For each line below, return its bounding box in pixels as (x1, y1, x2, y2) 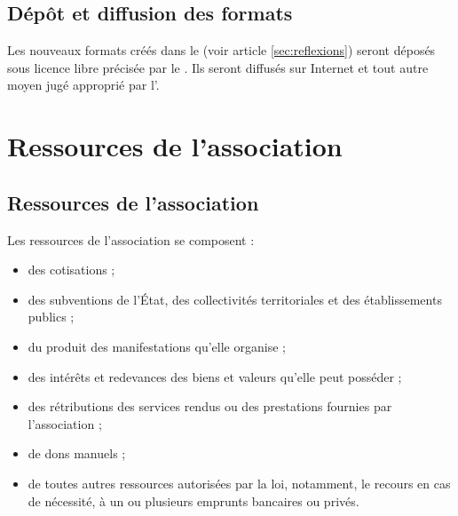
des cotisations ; (28, 260, 115, 279)
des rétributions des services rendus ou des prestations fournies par (28, 397, 392, 416)
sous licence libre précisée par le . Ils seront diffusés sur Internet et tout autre (7, 58, 429, 76)
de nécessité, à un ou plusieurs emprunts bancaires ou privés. (28, 491, 359, 510)
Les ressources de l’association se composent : (7, 230, 255, 249)
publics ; (28, 307, 75, 326)
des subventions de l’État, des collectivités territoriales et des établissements (28, 290, 442, 308)
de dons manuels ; (28, 444, 126, 463)
